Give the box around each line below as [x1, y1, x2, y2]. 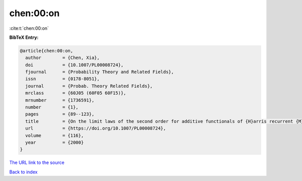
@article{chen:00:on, [20, 48, 73, 53]
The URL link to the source [9, 159, 65, 166]
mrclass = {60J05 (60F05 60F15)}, [25, 90, 126, 96]
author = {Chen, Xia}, [25, 55, 100, 61]
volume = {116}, [25, 133, 84, 138]
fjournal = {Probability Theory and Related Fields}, [25, 69, 174, 75]
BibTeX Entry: [9, 34, 39, 40]
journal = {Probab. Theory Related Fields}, [25, 83, 153, 89]
